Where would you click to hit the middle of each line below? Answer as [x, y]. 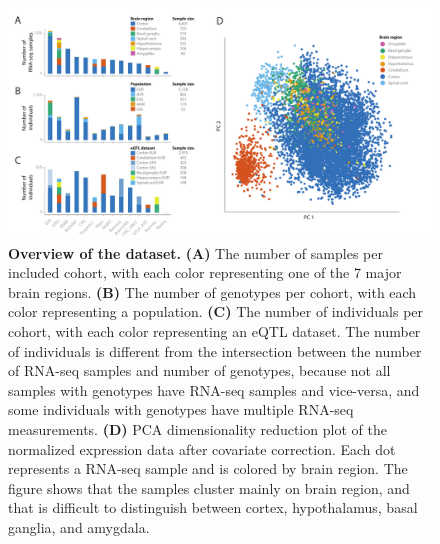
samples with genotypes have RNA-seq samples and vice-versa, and [214, 389]
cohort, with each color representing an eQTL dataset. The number [214, 331]
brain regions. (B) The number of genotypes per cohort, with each [212, 291]
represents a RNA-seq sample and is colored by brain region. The [208, 468]
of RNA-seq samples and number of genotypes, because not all [199, 370]
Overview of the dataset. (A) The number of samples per [195, 252]
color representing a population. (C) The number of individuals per [216, 311]
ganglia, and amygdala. [79, 526]
